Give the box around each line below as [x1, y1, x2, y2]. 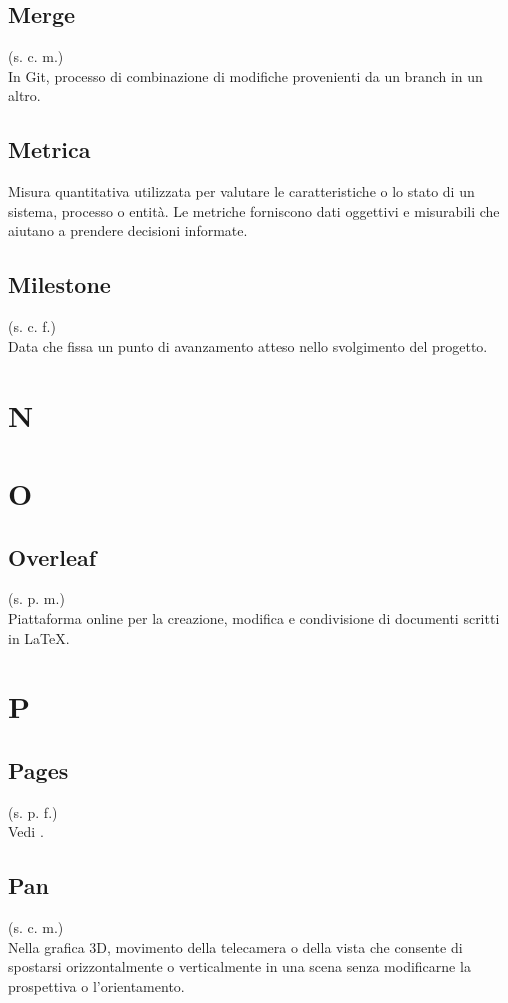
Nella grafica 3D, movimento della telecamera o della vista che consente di [8, 936, 463, 957]
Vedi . [8, 821, 44, 842]
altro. [8, 85, 41, 106]
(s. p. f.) [8, 801, 58, 822]
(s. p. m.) [8, 588, 65, 609]
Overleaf [8, 541, 97, 572]
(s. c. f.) [8, 316, 56, 337]
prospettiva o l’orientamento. [8, 975, 185, 996]
